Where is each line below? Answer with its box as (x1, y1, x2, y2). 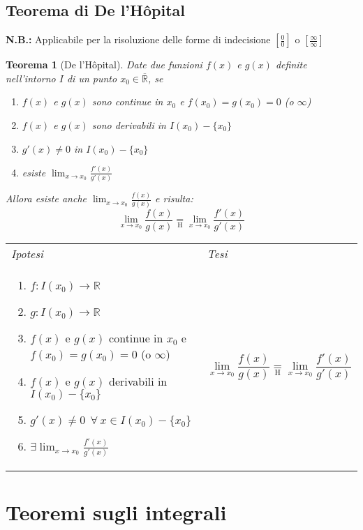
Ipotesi (11, 245, 43, 262)
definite (275, 57, 307, 72)
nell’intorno (6, 70, 56, 85)
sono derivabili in (91, 117, 166, 132)
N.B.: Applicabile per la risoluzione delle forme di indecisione (6, 32, 271, 47)
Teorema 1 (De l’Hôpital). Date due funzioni (6, 57, 202, 72)
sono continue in (91, 94, 163, 109)
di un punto (66, 70, 117, 85)
